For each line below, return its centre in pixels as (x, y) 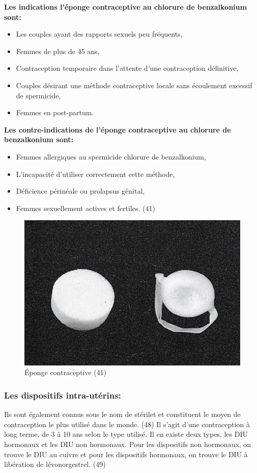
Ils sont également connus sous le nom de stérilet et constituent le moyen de (122, 414)
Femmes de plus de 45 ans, (58, 51)
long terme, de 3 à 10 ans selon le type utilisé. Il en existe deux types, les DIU (126, 434)
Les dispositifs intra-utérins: (63, 395)
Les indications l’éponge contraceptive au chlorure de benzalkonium (125, 7)
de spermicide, (38, 95)
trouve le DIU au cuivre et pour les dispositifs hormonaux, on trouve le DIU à (126, 454)
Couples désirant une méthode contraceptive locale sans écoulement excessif (134, 85)
